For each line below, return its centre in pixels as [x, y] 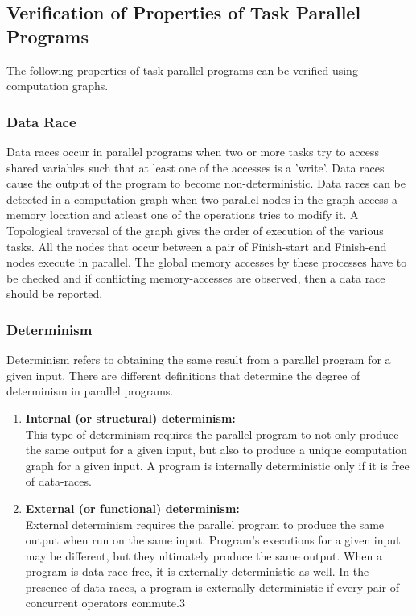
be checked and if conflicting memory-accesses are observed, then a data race [196, 277]
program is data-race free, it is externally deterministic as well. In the [197, 571]
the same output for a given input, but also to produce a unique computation [216, 450]
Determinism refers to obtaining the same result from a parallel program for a [199, 360]
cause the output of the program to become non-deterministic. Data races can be [206, 183]
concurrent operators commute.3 [105, 603]
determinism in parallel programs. [90, 391]
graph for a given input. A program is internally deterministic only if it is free [217, 465]
